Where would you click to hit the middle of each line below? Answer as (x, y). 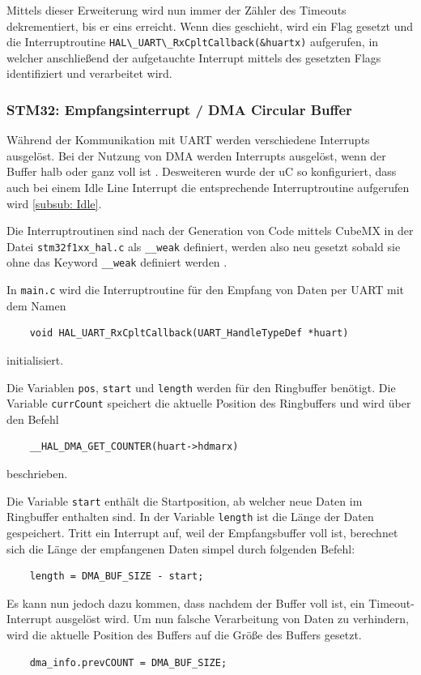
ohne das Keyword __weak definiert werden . (117, 262)
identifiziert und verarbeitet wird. (89, 73)
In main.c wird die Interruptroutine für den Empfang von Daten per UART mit (206, 290)
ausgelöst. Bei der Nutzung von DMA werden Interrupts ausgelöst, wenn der (196, 155)
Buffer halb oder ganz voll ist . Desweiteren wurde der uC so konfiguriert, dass (202, 171)
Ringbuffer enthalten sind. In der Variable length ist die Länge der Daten (190, 517)
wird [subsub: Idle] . (54, 203)
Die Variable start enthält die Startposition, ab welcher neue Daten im (185, 500)
